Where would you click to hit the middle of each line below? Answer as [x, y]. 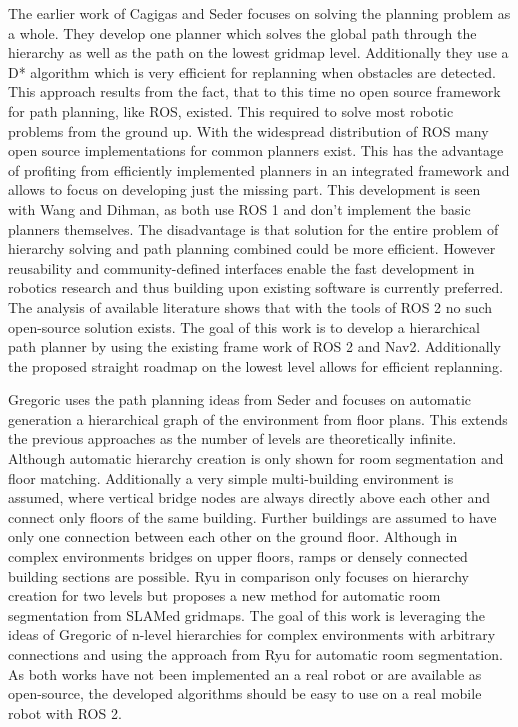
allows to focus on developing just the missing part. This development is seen [244, 189]
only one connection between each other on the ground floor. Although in [233, 536]
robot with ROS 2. [65, 712]
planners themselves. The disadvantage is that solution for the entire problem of [253, 228]
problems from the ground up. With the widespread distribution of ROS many [248, 130]
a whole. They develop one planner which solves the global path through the [242, 32]
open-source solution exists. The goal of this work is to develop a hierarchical [244, 326]
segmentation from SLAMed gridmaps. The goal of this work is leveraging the [247, 614]
